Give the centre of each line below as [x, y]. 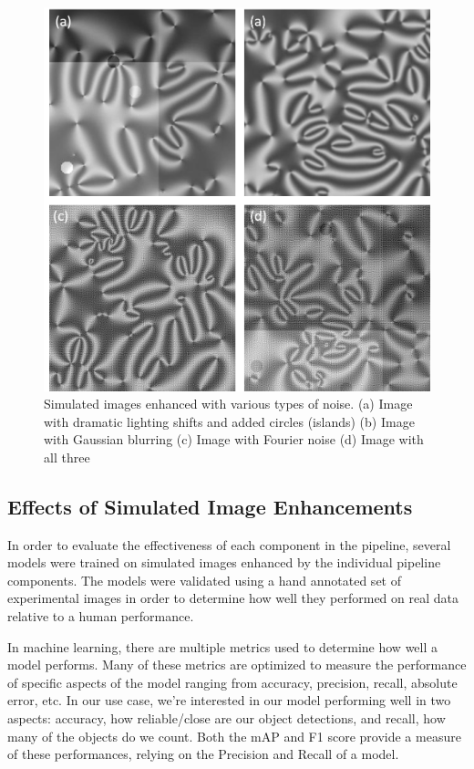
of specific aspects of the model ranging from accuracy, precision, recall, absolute [232, 682]
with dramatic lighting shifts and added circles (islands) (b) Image [229, 421]
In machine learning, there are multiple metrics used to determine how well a [223, 646]
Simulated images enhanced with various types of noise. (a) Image [228, 404]
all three [67, 457]
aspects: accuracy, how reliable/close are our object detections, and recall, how [227, 718]
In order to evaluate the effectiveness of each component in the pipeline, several [229, 544]
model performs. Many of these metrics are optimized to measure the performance [237, 665]
